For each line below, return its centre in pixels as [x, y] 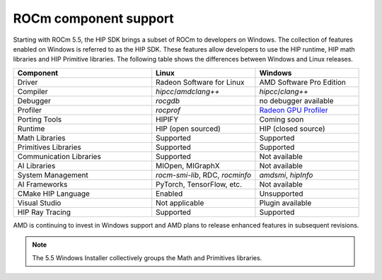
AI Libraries [36, 165]
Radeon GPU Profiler [294, 110]
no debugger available [296, 100]
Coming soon [282, 119]
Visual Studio [39, 203]
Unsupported [281, 193]
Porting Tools [40, 119]
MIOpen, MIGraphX [188, 165]
